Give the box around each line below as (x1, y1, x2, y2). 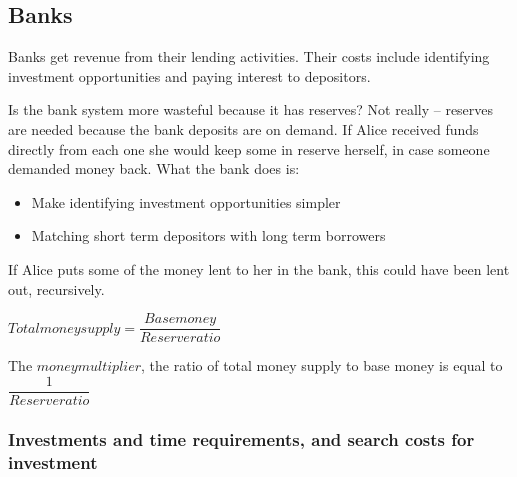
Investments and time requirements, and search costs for (8, 426, 475, 451)
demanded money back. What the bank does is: (8, 158, 300, 179)
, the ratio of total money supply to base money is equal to (141, 355, 503, 376)
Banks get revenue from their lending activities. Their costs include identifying (8, 46, 490, 67)
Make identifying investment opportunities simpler (31, 191, 341, 212)
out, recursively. (8, 278, 105, 299)
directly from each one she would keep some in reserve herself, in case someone (8, 138, 490, 159)
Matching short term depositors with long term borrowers (31, 225, 386, 246)
